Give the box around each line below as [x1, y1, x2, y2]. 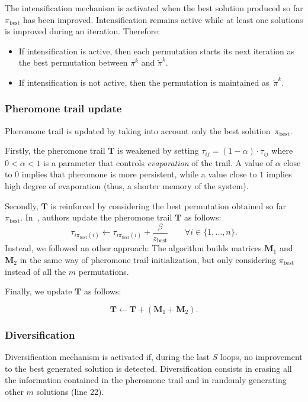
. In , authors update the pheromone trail [20, 211, 172, 223]
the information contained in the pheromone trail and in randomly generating [5, 374, 287, 386]
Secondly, [5, 199, 38, 212]
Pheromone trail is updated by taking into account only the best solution [5, 124, 271, 137]
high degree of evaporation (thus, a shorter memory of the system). [5, 180, 249, 192]
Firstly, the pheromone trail [5, 144, 105, 157]
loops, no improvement [220, 350, 303, 362]
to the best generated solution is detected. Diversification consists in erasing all [5, 362, 292, 374]
